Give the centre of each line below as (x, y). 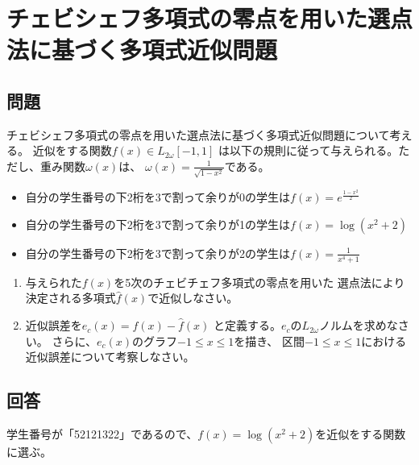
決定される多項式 (71, 298)
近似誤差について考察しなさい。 (110, 357)
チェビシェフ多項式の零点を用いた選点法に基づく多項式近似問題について (198, 134)
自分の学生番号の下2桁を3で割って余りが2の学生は (158, 253)
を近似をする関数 (361, 434)
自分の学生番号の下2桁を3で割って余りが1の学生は (158, 224)
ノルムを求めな (358, 325)
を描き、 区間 (270, 340)
